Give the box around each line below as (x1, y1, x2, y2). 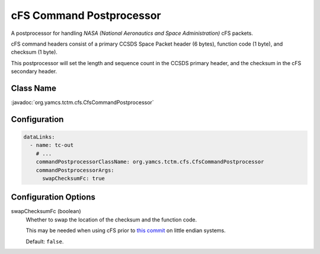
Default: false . (25, 237, 64, 245)
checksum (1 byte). (11, 49, 57, 56)
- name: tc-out (30, 142, 74, 149)
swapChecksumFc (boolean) (11, 208, 81, 215)
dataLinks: (23, 134, 55, 140)
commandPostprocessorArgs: (36, 166, 115, 173)
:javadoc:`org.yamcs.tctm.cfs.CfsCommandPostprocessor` (11, 99, 154, 106)
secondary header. (11, 68, 57, 75)
